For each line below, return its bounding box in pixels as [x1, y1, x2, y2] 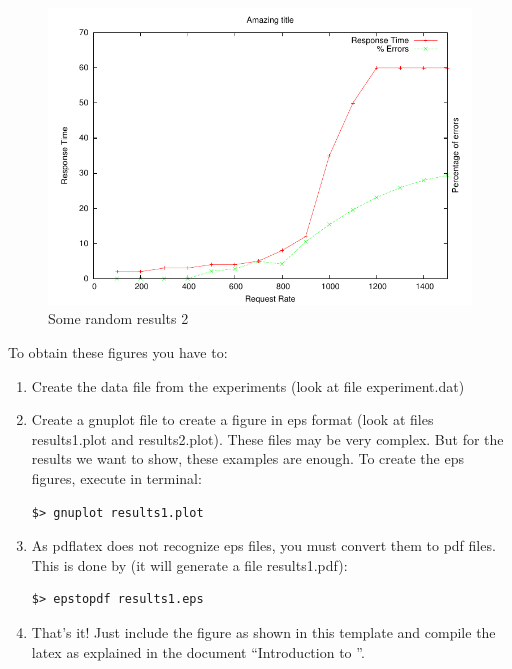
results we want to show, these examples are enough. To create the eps [31, 448, 464, 469]
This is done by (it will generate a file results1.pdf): [31, 554, 348, 575]
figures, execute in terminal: [31, 467, 202, 488]
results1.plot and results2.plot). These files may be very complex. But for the [31, 428, 504, 449]
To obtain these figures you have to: [8, 341, 228, 362]
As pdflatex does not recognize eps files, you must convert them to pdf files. [31, 535, 496, 556]
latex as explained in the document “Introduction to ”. [31, 641, 365, 662]
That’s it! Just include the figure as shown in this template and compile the [31, 621, 496, 642]
